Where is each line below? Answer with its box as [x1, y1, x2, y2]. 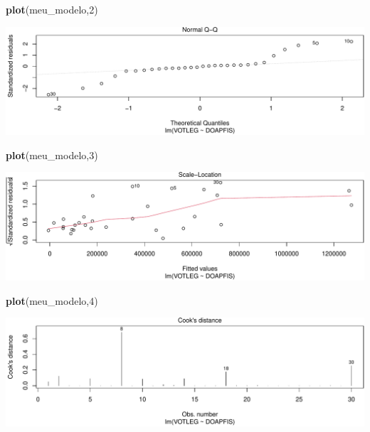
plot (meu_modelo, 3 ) [6, 147, 98, 162]
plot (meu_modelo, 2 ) [6, 2, 98, 16]
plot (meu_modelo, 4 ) [6, 293, 98, 308]
